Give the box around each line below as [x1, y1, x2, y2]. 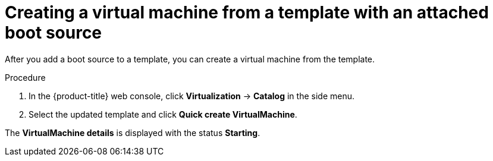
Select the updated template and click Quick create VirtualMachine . [29, 109, 297, 119]
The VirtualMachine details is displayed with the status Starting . [5, 127, 260, 138]
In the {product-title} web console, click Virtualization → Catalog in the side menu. [29, 90, 354, 101]
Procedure [5, 72, 46, 83]
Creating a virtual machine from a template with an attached [5, 2, 489, 23]
